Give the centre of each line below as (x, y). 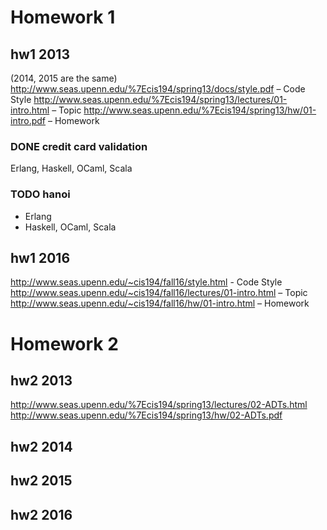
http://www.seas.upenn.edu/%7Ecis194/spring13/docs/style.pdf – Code (158, 89)
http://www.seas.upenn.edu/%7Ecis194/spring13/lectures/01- (160, 99)
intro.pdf (28, 120)
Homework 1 (63, 17)
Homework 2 (64, 343)
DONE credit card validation (79, 146)
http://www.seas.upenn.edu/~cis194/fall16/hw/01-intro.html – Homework (160, 303)
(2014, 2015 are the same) (64, 78)
